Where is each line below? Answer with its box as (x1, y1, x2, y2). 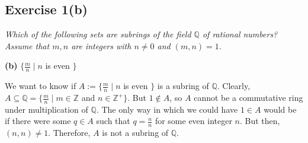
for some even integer (155, 115, 232, 127)
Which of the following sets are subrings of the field (5, 28, 191, 40)
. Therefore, (48, 126, 91, 139)
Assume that (5, 39, 50, 52)
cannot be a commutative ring (194, 91, 303, 104)
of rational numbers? (202, 28, 278, 40)
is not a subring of (102, 126, 169, 139)
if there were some (5, 115, 71, 127)
